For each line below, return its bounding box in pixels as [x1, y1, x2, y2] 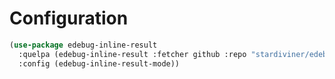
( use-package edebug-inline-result [9, 40, 158, 50]
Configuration [9, 7, 129, 30]
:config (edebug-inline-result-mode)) [18, 58, 181, 69]
